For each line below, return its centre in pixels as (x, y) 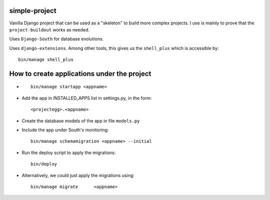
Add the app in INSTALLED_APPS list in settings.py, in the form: (87, 98)
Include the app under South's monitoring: (65, 130)
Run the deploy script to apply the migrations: (69, 153)
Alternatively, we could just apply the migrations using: (78, 175)
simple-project (33, 11)
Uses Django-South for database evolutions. (56, 39)
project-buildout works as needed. (49, 29)
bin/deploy (44, 164)
